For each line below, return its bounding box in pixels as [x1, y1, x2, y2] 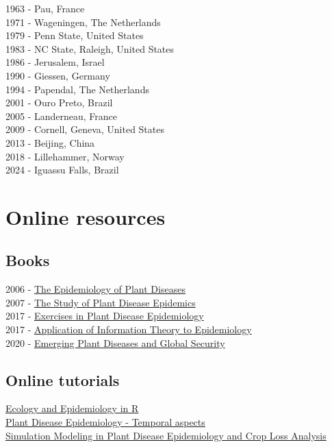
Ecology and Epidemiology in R [5, 401, 139, 415]
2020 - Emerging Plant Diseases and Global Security [5, 335, 225, 350]
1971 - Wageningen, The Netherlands [5, 14, 161, 29]
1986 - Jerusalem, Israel [5, 55, 105, 69]
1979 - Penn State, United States [5, 28, 144, 43]
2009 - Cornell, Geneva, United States [5, 122, 164, 136]
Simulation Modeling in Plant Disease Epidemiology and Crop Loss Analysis [5, 428, 327, 442]
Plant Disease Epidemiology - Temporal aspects [5, 415, 205, 429]
